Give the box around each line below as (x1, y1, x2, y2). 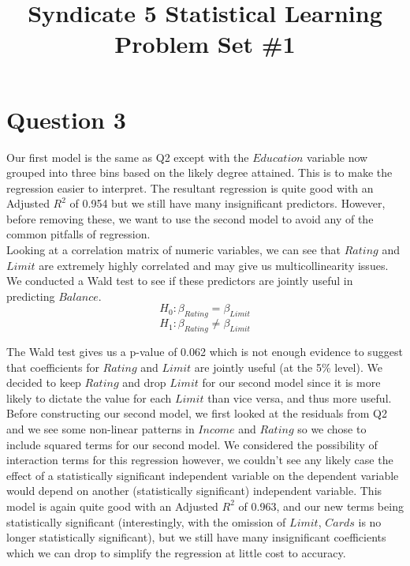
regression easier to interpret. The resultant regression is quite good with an (6, 179, 374, 196)
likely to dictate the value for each (6, 389, 172, 406)
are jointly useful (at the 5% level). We (194, 358, 382, 375)
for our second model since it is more (202, 374, 381, 391)
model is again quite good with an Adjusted (6, 497, 218, 514)
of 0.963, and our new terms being (238, 497, 404, 514)
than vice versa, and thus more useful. (207, 389, 392, 406)
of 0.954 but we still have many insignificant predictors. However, (69, 195, 386, 212)
